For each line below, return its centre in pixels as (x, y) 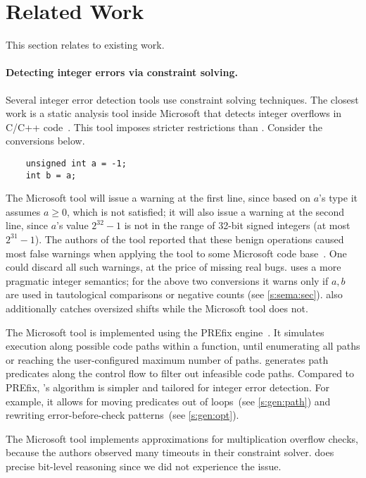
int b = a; (51, 175)
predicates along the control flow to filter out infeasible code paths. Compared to (180, 373)
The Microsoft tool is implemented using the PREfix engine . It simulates (165, 332)
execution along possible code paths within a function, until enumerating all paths (183, 346)
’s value (72, 225)
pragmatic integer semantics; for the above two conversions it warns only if (167, 280)
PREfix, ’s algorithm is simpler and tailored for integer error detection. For (168, 387)
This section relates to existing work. (85, 45)
